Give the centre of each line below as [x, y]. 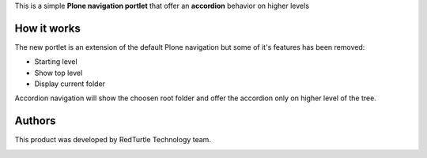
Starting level [56, 62]
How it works [47, 28]
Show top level [59, 73]
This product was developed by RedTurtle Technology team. [113, 140]
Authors [35, 121]
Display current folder [70, 84]
